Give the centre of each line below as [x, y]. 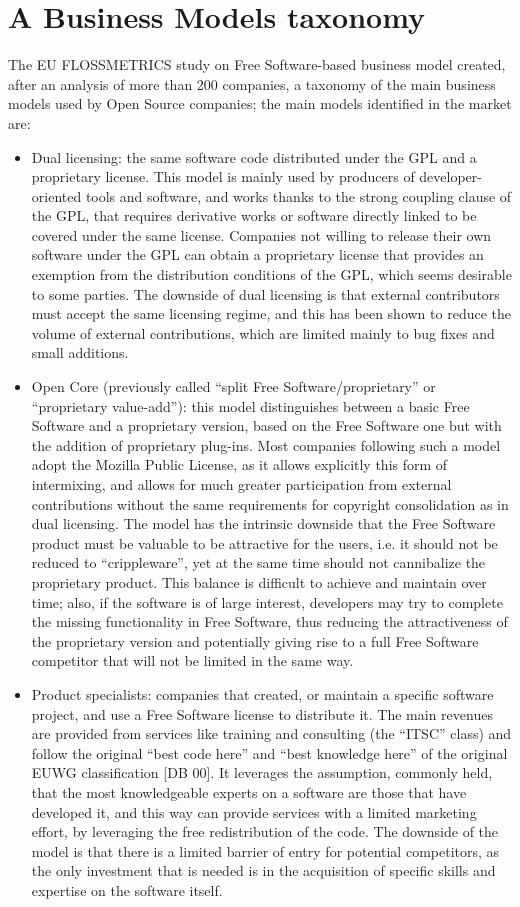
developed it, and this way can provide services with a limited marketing [254, 811]
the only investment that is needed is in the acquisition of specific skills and [263, 870]
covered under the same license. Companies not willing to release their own [261, 234]
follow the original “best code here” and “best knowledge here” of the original [269, 752]
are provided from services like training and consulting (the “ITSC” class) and [271, 733]
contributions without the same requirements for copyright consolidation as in [270, 503]
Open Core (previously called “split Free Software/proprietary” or [233, 386]
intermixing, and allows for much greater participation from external [241, 484]
